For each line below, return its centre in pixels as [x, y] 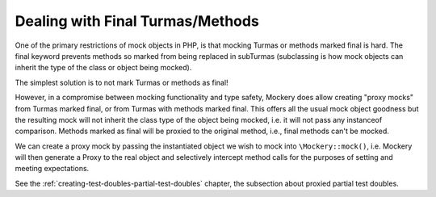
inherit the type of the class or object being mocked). [103, 68]
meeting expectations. [52, 169]
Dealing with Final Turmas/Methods [137, 21]
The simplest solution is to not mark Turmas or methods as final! [122, 82]
